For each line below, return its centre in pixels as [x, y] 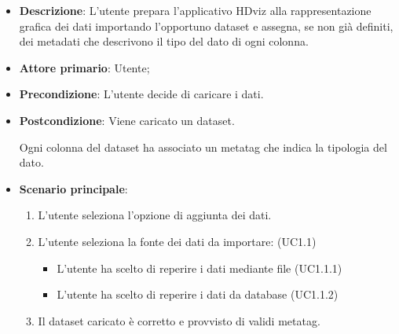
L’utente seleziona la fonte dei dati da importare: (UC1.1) [177, 241]
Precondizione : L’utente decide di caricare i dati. [141, 94]
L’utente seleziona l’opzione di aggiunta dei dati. [155, 215]
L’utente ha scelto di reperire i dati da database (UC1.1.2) [198, 294]
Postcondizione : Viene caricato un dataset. [127, 120]
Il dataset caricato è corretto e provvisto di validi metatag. [179, 320]
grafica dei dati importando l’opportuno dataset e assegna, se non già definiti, [206, 26]
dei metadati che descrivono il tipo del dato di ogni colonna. [164, 41]
